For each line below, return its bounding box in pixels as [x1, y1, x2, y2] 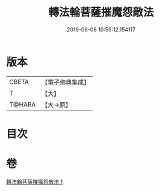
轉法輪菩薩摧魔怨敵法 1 [6, 178, 63, 185]
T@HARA [9, 100, 36, 109]
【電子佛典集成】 [42, 78, 90, 86]
